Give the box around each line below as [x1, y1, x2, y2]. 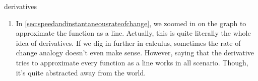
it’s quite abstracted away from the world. [16, 67, 146, 77]
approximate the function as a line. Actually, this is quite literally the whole [16, 28, 251, 38]
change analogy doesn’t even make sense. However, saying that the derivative [16, 47, 254, 58]
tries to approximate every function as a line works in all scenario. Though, [16, 57, 248, 67]
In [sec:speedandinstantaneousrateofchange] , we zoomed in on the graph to [16, 18, 246, 28]
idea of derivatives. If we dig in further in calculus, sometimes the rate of [16, 37, 241, 48]
